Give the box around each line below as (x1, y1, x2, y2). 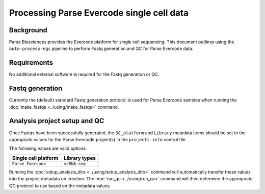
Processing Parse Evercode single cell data (9, 7, 189, 18)
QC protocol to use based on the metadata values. (9, 183, 111, 189)
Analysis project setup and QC (9, 117, 105, 125)
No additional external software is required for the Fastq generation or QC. (9, 72, 159, 77)
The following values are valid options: (9, 145, 87, 151)
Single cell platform (12, 154, 58, 161)
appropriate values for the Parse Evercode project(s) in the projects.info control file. (9, 136, 187, 142)
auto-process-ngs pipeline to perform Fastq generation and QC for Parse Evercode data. (9, 46, 194, 51)
